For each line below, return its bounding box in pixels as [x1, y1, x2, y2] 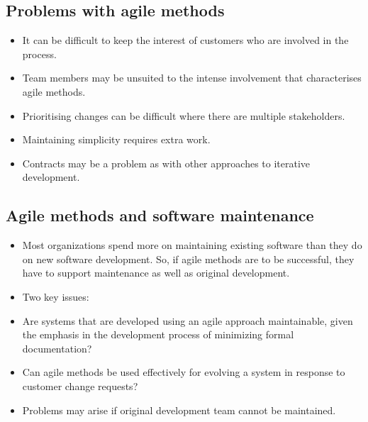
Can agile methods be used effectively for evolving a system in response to [22, 365, 345, 379]
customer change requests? [22, 378, 138, 393]
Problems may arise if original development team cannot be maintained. [22, 402, 336, 417]
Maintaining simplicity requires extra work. [22, 132, 211, 147]
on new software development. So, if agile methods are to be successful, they [22, 251, 355, 266]
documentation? [22, 340, 92, 355]
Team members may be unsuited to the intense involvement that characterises [22, 70, 362, 85]
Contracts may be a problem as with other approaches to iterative [22, 155, 311, 170]
